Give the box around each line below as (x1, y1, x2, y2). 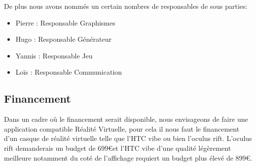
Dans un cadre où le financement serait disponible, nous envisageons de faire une (4, 114, 248, 124)
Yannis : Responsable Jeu (15, 50, 93, 60)
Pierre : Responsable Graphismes (15, 17, 115, 28)
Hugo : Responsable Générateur (15, 34, 111, 44)
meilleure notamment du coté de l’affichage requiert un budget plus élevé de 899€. (4, 152, 253, 163)
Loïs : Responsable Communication (15, 67, 122, 77)
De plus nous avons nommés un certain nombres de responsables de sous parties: (4, 1, 248, 11)
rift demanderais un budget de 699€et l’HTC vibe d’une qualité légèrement (4, 142, 231, 153)
